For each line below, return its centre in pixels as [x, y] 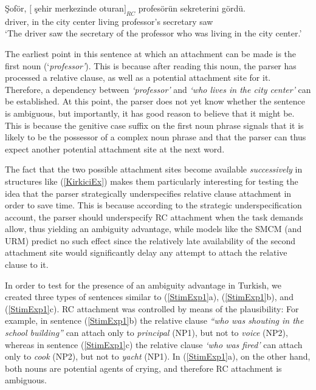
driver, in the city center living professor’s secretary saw [109, 21]
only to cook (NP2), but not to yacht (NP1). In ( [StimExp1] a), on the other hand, [158, 356]
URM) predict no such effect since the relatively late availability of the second [150, 240]
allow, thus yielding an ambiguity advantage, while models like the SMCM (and [153, 229]
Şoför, [16, 8]
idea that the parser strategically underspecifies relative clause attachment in [148, 193]
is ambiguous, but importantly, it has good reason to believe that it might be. [150, 113]
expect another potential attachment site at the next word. [115, 149]
